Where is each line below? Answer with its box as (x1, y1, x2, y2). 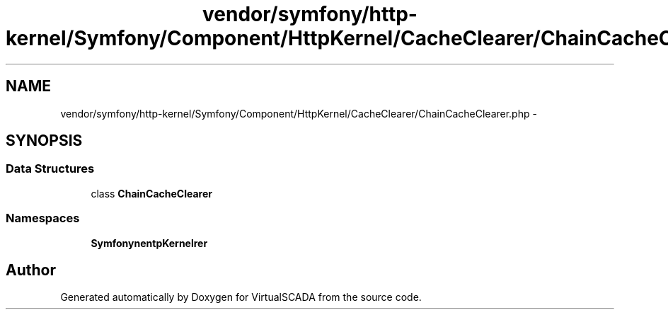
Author (6, 260, 56, 279)
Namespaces (6, 211, 80, 226)
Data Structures (6, 161, 95, 176)
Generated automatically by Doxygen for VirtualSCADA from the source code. (60, 291, 422, 304)
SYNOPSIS (6, 132, 83, 150)
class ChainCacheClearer (91, 187, 213, 200)
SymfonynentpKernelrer (91, 236, 208, 249)
